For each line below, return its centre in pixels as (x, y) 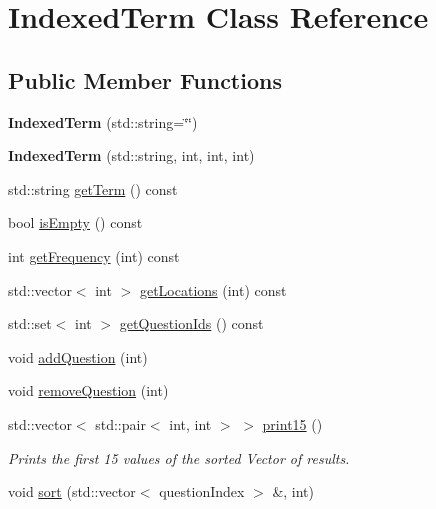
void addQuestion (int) (78, 356)
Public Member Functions (145, 79)
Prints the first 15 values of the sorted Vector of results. (179, 457)
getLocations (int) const (213, 289)
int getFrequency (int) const (94, 255)
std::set (30, 323)
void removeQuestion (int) (88, 390)
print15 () (292, 423)
